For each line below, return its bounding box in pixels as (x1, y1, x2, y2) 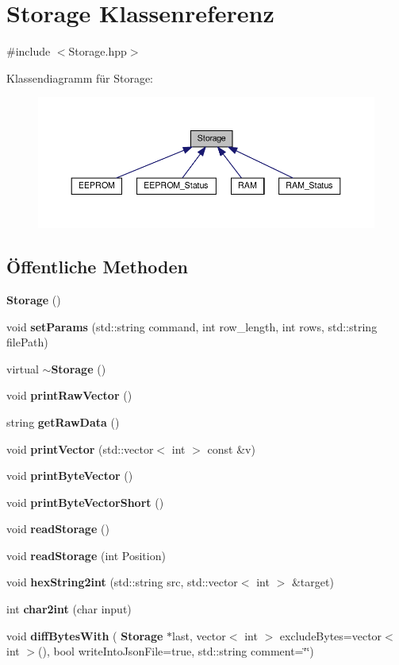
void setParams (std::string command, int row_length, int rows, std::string (6, 318, 378, 334)
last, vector (172, 627, 226, 644)
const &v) (207, 440, 255, 457)
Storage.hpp (68, 43, 127, 60)
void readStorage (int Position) (6, 547, 166, 563)
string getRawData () (6, 413, 120, 430)
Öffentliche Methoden (6, 254, 188, 279)
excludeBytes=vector (279, 627, 382, 644)
